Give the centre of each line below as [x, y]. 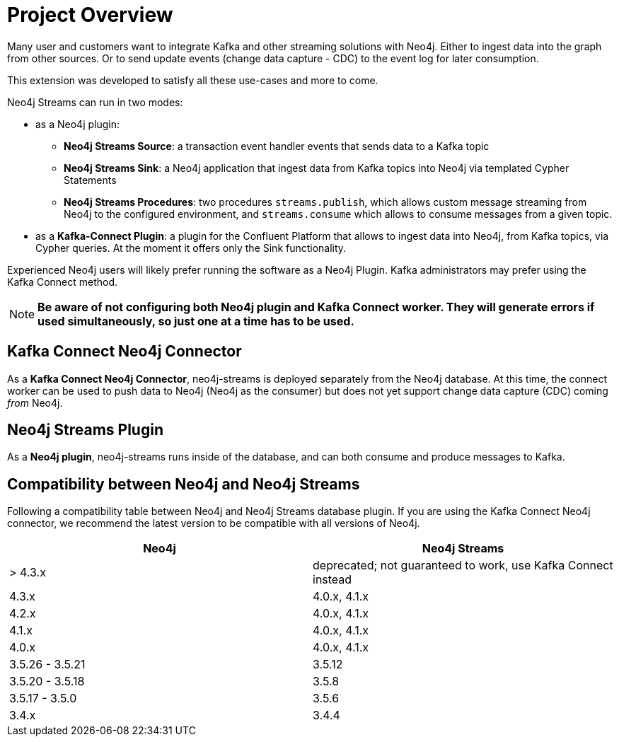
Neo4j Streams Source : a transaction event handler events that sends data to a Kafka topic [277, 146]
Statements [90, 180]
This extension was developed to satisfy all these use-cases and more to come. [193, 80]
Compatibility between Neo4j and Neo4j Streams [184, 484]
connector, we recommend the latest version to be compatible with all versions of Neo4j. [214, 523]
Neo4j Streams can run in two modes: [95, 102]
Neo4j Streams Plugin [85, 430]
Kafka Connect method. [63, 282]
